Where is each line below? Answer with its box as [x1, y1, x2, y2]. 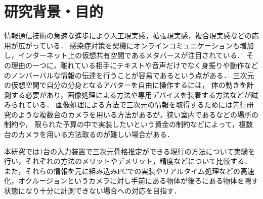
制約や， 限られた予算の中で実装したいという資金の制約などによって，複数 [4, 119, 253, 129]
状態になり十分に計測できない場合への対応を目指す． [4, 185, 181, 196]
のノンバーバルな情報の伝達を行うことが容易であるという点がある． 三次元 [4, 70, 254, 80]
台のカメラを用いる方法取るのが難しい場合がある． [4, 129, 174, 140]
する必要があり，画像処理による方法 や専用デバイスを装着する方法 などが [11, 89, 251, 100]
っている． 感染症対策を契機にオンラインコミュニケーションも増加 [32, 40, 254, 50]
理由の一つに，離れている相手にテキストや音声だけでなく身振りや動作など [11, 59, 258, 70]
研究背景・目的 [4, 1, 104, 22]
